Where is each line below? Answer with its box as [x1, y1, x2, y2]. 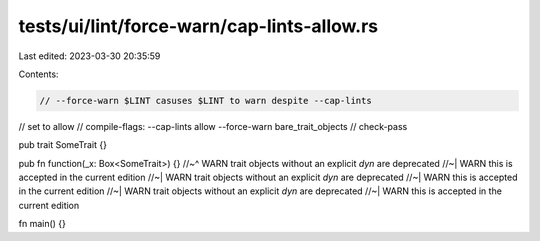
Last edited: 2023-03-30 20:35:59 [18, 50, 161, 62]
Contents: [18, 68, 59, 80]
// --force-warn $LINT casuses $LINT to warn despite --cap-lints [39, 95, 372, 106]
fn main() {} [18, 218, 67, 230]
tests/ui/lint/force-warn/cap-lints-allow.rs [18, 15, 379, 37]
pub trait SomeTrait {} [18, 139, 107, 151]
